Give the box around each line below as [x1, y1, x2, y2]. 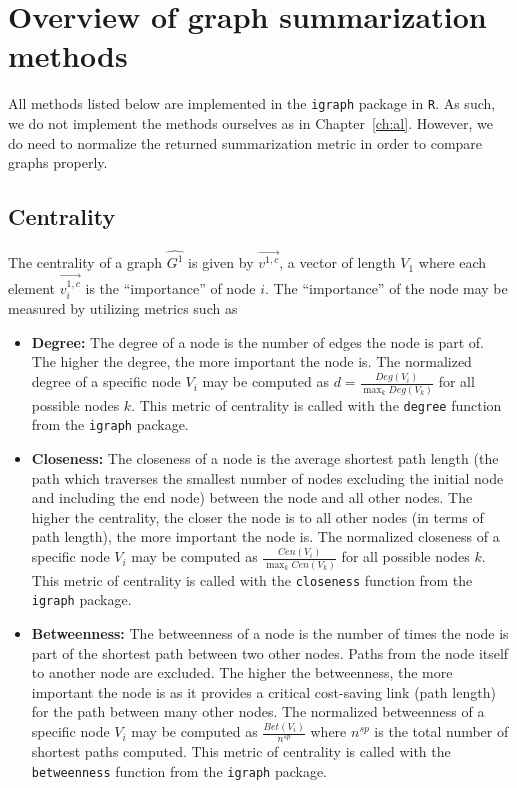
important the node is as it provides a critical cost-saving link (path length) [31, 681, 496, 702]
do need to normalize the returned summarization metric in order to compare [8, 132, 483, 153]
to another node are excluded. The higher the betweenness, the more [31, 662, 453, 683]
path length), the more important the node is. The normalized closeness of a [31, 526, 500, 547]
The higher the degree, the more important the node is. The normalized [31, 351, 472, 372]
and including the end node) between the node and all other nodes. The [31, 487, 473, 508]
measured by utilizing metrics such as [8, 298, 238, 319]
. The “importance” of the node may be [265, 277, 508, 298]
